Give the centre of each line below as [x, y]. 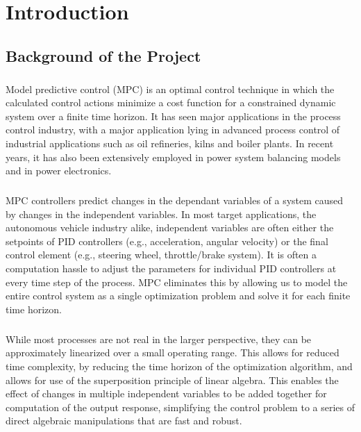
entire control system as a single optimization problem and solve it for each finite [178, 296]
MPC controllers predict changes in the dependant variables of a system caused [175, 200]
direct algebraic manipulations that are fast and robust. [124, 421]
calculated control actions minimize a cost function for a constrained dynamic [171, 102]
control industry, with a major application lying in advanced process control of [173, 130]
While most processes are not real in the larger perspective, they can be [159, 339]
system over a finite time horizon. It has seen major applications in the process [173, 116]
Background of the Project [103, 55]
